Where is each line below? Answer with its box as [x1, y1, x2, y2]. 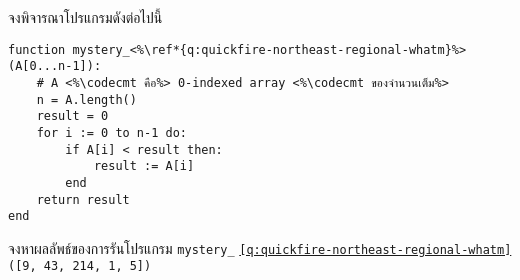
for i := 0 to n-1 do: [36, 125, 187, 140]
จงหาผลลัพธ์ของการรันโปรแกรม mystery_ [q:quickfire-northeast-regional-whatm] [8, 237, 512, 258]
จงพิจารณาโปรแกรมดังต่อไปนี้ [8, 7, 163, 27]
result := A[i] [93, 159, 195, 174]
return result [36, 192, 130, 207]
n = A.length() [36, 92, 137, 107]
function [8, 42, 66, 57]
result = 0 [36, 109, 109, 124]
